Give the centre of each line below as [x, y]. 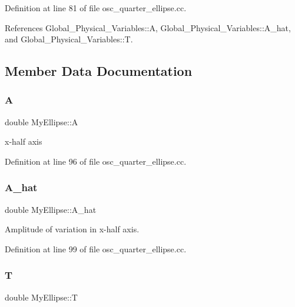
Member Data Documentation [99, 71]
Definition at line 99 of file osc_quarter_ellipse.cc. [96, 248]
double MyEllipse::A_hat [51, 209]
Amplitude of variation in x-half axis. [72, 229]
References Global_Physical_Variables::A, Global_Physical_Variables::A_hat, [148, 27]
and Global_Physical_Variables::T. [69, 39]
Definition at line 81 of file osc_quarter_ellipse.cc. [96, 8]
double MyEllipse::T [41, 297]
